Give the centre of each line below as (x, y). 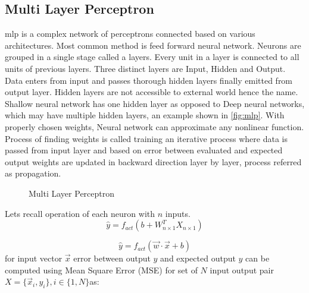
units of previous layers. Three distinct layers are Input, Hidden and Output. (145, 68)
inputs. (178, 213)
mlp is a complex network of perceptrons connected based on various (130, 34)
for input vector (34, 258)
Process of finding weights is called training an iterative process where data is (146, 138)
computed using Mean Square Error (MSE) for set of (101, 270)
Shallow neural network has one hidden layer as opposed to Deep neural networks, (155, 103)
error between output (112, 258)
